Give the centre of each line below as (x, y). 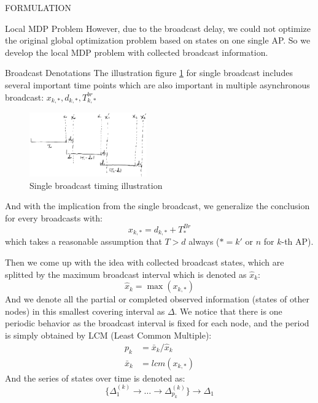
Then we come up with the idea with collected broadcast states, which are (145, 262)
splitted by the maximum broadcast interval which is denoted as (126, 274)
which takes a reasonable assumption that (83, 241)
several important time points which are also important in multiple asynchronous (157, 84)
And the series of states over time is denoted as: (95, 378)
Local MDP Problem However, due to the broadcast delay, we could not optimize (158, 28)
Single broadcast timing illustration (96, 185)
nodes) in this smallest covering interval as (85, 311)
